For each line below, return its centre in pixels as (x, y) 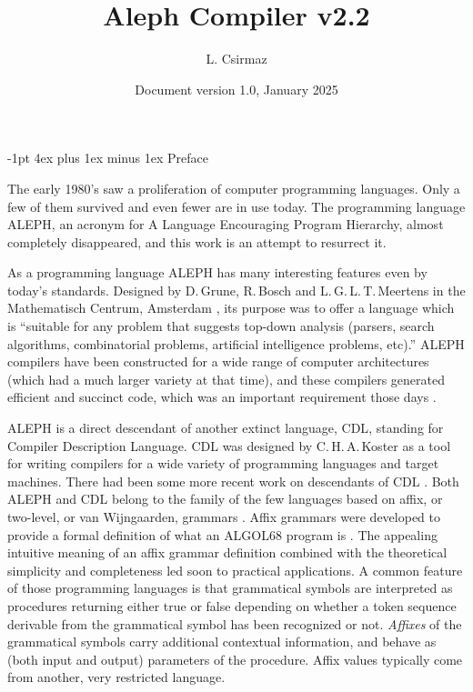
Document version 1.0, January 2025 (236, 89)
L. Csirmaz (236, 59)
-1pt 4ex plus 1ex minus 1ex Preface (108, 158)
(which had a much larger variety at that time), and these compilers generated (226, 379)
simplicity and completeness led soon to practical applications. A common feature (235, 570)
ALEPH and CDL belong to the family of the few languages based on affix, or (225, 499)
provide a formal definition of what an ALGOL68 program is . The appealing (222, 534)
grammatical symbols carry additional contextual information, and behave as (222, 642)
